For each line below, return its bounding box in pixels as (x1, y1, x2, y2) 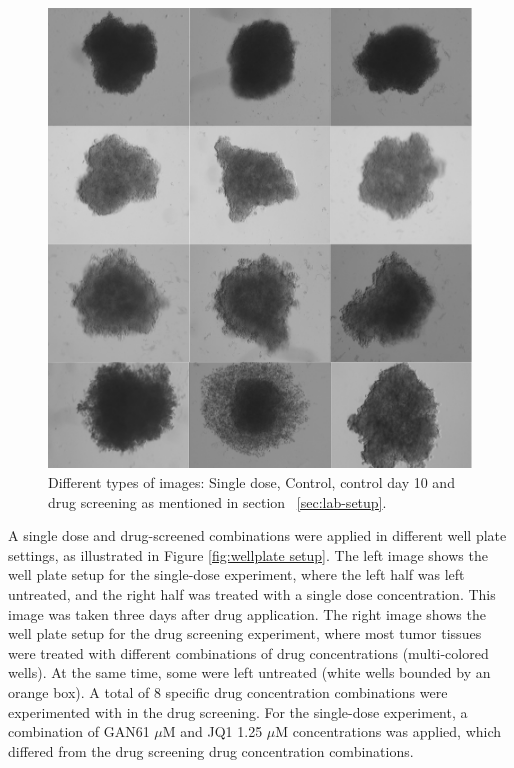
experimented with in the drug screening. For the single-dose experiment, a (8, 701, 468, 722)
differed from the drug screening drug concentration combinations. (8, 740, 414, 761)
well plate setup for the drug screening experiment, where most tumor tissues (8, 623, 482, 644)
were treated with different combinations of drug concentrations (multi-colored (8, 642, 489, 663)
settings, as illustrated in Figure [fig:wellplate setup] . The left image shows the (8, 544, 488, 565)
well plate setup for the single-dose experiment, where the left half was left (8, 564, 465, 585)
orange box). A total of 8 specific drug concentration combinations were (8, 681, 448, 702)
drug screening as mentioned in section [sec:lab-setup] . (48, 491, 387, 512)
